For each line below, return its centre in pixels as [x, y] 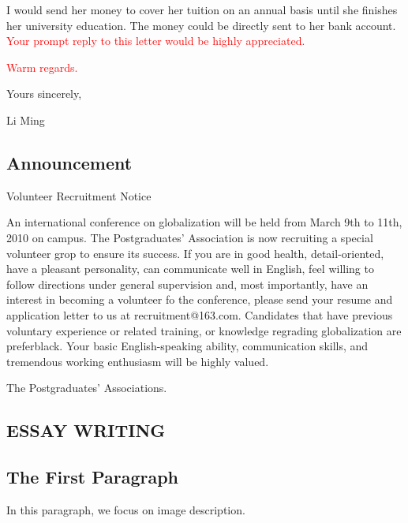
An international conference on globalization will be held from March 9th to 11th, [204, 222]
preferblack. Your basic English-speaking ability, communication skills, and [187, 346]
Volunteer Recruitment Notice [79, 195]
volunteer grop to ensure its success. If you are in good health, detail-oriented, [195, 253]
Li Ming [26, 120]
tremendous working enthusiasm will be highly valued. [138, 361]
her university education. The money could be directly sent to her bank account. [201, 25]
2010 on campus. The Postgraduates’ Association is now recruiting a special [190, 237]
